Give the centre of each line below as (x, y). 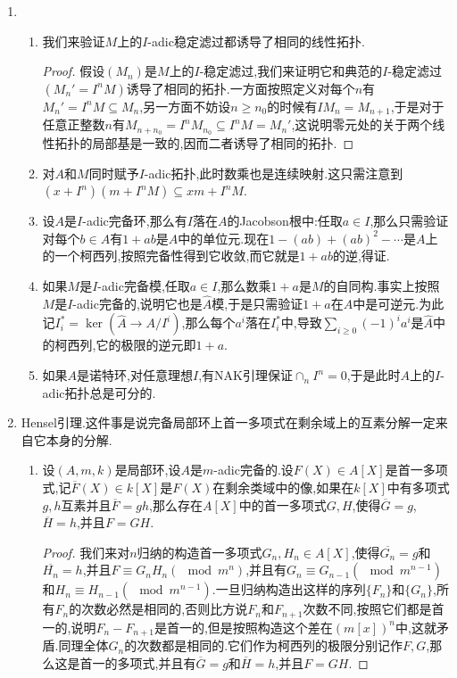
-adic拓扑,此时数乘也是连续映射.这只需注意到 (274, 173)
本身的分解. (79, 439)
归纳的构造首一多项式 (199, 552)
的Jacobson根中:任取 (285, 221)
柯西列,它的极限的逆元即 (125, 345)
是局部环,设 (148, 470)
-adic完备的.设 (253, 470)
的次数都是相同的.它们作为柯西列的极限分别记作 (264, 645)
